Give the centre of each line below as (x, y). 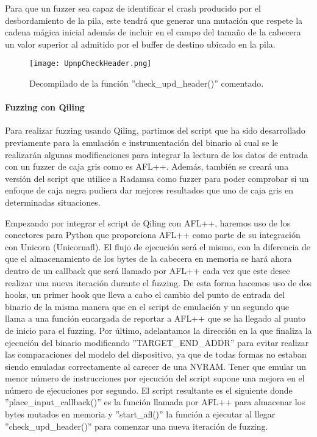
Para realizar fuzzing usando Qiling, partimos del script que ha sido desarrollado (155, 130)
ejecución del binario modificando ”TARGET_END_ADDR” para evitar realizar (157, 342)
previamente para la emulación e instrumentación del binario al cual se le (142, 143)
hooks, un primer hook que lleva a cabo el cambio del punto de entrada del (145, 294)
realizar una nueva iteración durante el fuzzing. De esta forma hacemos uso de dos (158, 282)
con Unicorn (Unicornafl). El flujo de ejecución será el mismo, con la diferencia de (158, 246)
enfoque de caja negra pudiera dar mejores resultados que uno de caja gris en (149, 190)
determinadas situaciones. (53, 202)
